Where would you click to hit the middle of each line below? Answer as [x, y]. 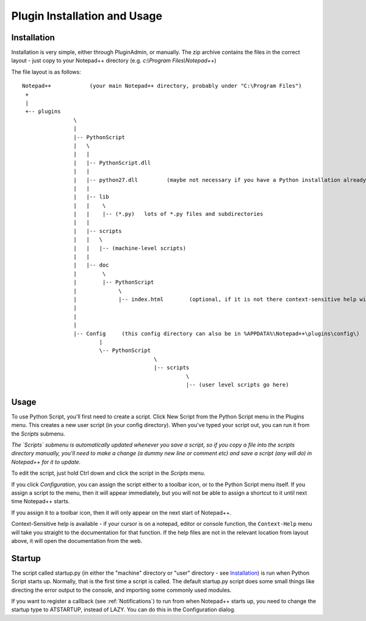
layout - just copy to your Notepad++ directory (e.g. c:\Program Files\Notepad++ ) [114, 60]
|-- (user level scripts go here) [237, 385]
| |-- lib [91, 197]
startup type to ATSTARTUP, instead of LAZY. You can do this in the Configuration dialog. [124, 609]
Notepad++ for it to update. [46, 462]
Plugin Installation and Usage [87, 16]
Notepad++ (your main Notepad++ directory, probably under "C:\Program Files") [162, 86]
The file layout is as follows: [46, 72]
